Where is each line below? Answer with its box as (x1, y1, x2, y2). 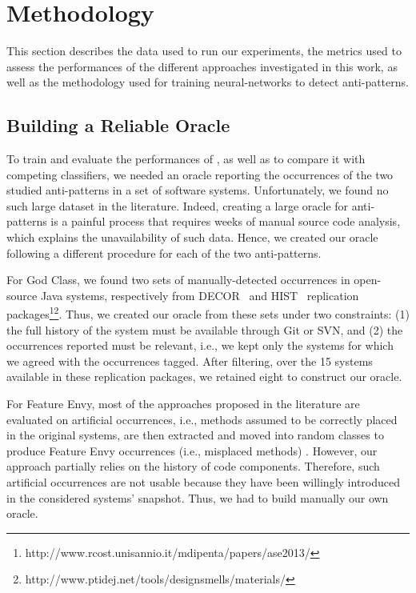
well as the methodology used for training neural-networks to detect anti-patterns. (6, 74, 409, 90)
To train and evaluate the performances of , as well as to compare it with (6, 150, 366, 167)
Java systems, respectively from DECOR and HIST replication (40, 286, 359, 303)
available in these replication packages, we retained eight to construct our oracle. (6, 368, 402, 385)
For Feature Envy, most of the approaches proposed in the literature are (6, 395, 360, 412)
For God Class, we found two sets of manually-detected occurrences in (6, 271, 350, 288)
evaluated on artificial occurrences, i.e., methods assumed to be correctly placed (6, 411, 398, 427)
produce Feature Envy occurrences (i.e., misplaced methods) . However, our (6, 442, 378, 459)
